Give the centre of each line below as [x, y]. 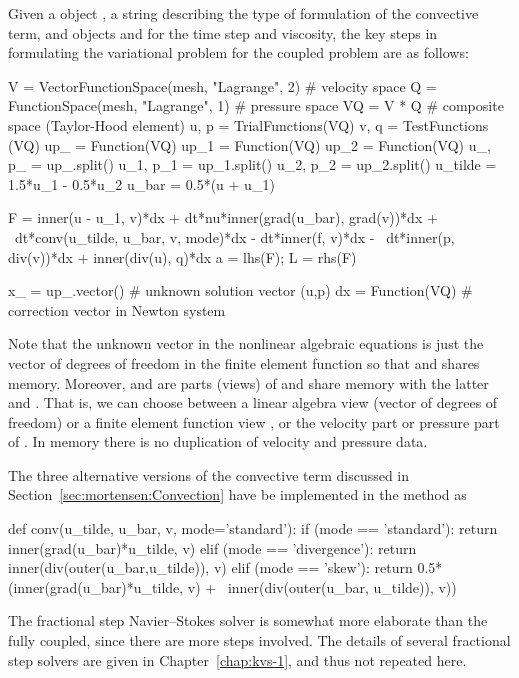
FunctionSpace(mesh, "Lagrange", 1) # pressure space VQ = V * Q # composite [256, 105]
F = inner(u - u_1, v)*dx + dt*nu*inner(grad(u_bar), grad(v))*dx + [223, 217]
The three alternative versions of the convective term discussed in [209, 474]
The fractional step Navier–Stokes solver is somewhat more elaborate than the [248, 620]
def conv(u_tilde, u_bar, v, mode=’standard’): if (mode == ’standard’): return [253, 528]
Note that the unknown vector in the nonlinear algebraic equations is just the [246, 343]
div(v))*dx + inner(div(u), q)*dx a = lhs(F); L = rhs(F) [182, 256]
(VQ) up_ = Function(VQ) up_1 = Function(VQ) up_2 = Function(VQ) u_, [249, 144]
